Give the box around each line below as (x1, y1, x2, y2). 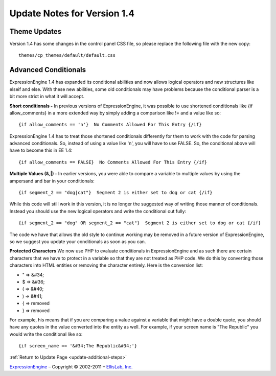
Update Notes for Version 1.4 (9, 8, 135, 19)
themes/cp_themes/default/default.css (18, 53, 116, 58)
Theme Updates (9, 27, 62, 36)
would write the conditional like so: (9, 331, 83, 337)
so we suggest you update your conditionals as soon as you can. (9, 239, 146, 245)
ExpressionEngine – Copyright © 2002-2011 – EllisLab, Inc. (9, 363, 133, 370)
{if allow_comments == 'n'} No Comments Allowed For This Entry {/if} (18, 122, 202, 128)
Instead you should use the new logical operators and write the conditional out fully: (9, 208, 187, 214)
